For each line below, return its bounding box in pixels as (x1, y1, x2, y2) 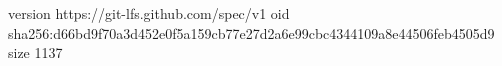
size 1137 (8, 42, 63, 63)
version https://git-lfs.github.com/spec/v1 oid (8, 3, 290, 23)
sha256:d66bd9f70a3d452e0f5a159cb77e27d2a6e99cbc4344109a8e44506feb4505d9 (8, 22, 495, 43)
